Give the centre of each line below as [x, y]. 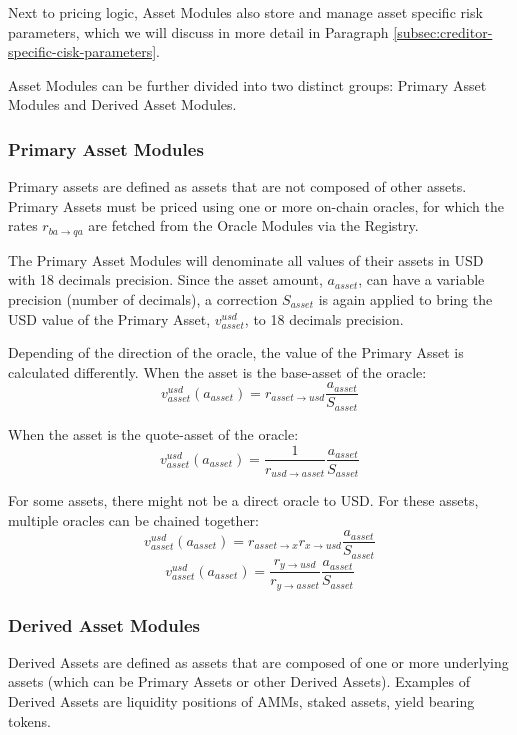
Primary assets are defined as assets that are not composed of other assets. [237, 186]
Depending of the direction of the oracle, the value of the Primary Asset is [236, 352]
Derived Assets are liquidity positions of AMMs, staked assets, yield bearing [241, 701]
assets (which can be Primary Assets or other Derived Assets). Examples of [239, 681]
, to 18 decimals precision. [324, 318]
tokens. [29, 720]
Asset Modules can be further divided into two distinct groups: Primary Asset [247, 84]
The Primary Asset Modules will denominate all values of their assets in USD [246, 259]
